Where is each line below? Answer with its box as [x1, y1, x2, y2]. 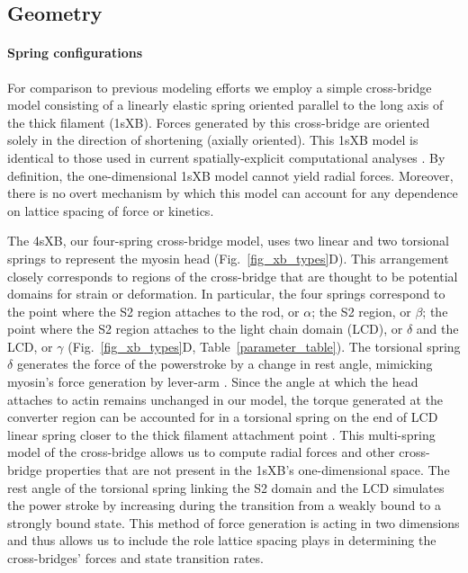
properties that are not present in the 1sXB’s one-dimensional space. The [45, 461, 450, 479]
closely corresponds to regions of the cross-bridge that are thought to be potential [7, 266, 458, 285]
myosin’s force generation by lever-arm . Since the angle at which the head [7, 372, 418, 391]
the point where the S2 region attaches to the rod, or [7, 301, 300, 320]
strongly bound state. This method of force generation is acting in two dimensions [7, 513, 460, 532]
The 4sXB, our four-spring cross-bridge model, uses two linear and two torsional [7, 231, 449, 250]
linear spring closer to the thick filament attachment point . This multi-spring [7, 425, 436, 443]
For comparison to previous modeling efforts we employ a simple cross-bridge [7, 77, 432, 96]
